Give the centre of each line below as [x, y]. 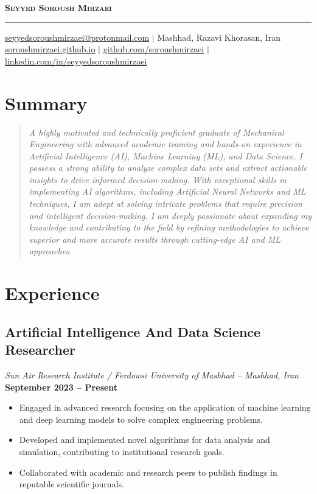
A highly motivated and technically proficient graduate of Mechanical [156, 132]
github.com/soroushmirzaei [154, 49]
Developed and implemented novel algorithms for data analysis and [145, 440]
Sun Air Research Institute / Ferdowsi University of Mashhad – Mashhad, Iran [152, 375]
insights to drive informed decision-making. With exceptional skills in [158, 179]
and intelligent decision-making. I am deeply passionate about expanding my [170, 215]
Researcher [40, 350]
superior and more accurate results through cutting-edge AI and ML [155, 239]
